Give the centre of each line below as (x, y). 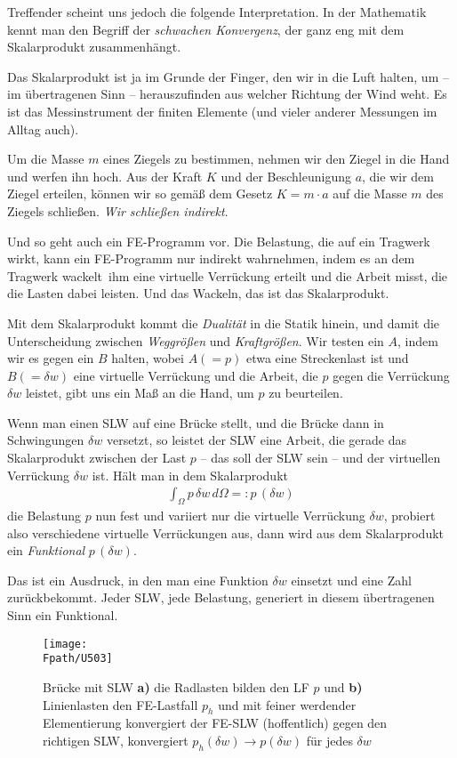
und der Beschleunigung (286, 176)
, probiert (409, 516)
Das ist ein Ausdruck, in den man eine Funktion (138, 580)
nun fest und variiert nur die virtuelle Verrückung (230, 516)
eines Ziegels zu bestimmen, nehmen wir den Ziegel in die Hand (277, 159)
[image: (65, 644)
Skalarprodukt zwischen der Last (97, 458)
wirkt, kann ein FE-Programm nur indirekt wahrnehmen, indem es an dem (211, 258)
